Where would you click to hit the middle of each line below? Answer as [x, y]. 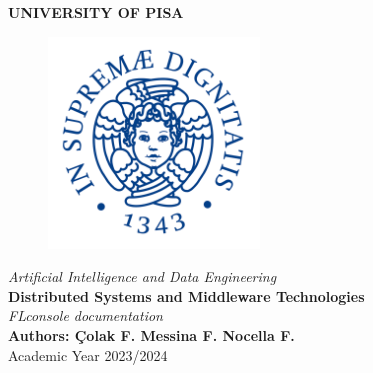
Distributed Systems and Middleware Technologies [186, 295]
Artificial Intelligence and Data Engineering [142, 276]
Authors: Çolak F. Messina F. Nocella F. [151, 334]
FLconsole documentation [85, 315]
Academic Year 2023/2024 [88, 354]
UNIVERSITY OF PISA [96, 12]
